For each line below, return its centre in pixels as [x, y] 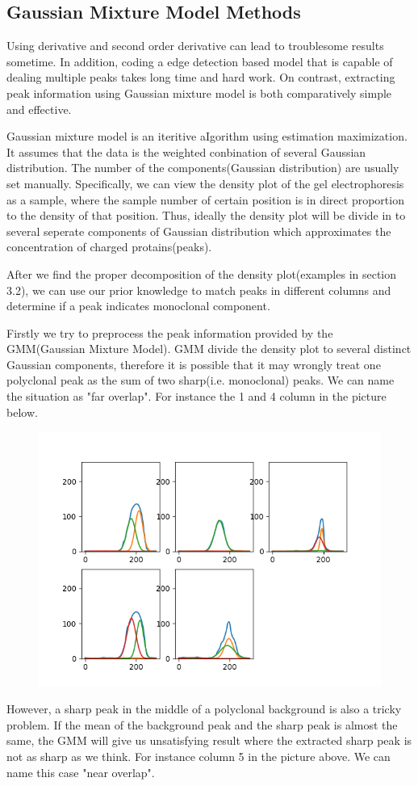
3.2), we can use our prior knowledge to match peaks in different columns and [199, 290]
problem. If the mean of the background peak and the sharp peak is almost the [202, 724]
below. [22, 412]
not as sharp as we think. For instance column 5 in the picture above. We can [199, 756]
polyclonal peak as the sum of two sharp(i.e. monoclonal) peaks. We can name [201, 380]
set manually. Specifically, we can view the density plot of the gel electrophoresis [205, 183]
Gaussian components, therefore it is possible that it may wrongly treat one [194, 364]
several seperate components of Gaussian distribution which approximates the [199, 231]
